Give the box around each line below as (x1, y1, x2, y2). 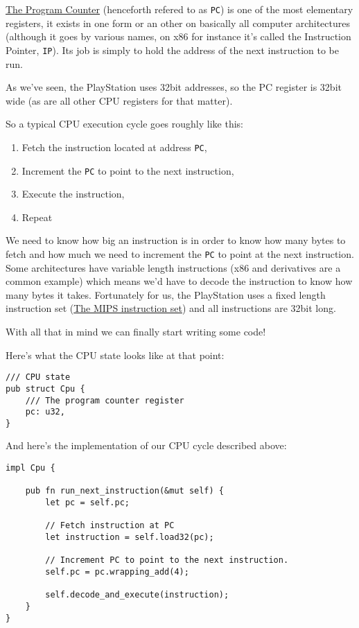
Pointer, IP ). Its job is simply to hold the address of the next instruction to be (6, 42, 340, 57)
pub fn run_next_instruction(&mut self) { (25, 486, 224, 496)
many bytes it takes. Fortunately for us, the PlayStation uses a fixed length (6, 287, 326, 302)
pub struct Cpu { (6, 383, 85, 394)
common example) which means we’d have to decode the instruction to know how (6, 274, 353, 288)
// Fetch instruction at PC (45, 521, 175, 531)
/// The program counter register (25, 395, 184, 405)
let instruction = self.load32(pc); (45, 532, 214, 542)
